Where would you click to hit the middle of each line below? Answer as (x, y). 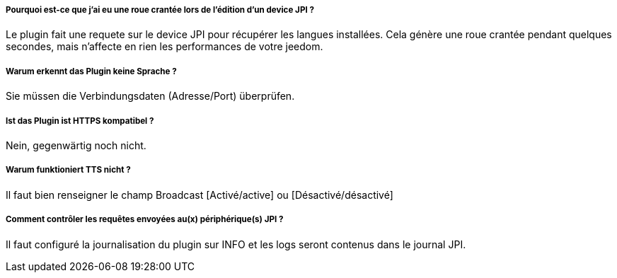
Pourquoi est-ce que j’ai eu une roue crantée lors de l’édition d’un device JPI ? (160, 10)
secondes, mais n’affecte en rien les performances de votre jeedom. (165, 47)
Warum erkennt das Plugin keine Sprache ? (91, 71)
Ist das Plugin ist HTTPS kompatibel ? (80, 121)
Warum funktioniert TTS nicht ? (68, 170)
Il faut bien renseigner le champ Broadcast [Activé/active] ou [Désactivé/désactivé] (200, 195)
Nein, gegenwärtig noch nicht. (76, 145)
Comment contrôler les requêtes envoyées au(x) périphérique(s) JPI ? (145, 220)
